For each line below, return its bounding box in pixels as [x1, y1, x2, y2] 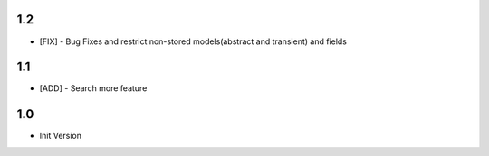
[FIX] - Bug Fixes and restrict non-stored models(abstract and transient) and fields [39, 36, 348, 47]
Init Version [39, 131, 81, 142]
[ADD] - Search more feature [39, 83, 148, 94]
